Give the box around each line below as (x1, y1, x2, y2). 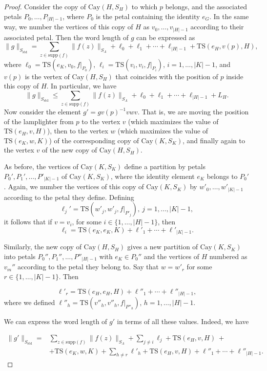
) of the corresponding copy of (49, 135, 139, 145)
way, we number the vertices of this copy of (4, 22, 133, 32)
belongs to (206, 171, 238, 181)
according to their (190, 22, 244, 32)
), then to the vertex (47, 126, 108, 136)
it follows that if (4, 217, 52, 227)
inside (226, 71, 244, 81)
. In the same (209, 11, 249, 21)
